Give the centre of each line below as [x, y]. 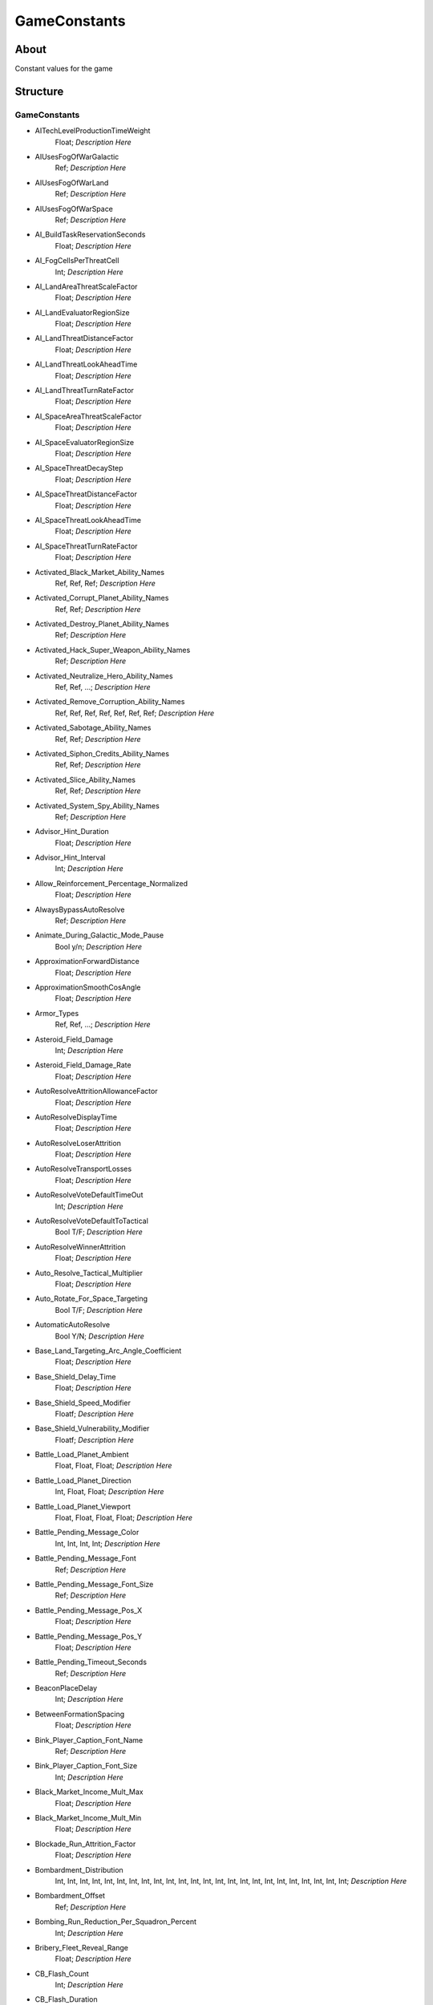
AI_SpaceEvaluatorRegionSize [85, 442]
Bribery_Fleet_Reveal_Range [81, 1947]
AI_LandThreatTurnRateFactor [84, 391]
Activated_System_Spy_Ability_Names [97, 805]
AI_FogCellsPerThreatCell [77, 261]
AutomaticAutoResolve [73, 1325]
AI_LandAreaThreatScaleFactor [86, 286]
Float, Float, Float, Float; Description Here [123, 1518]
